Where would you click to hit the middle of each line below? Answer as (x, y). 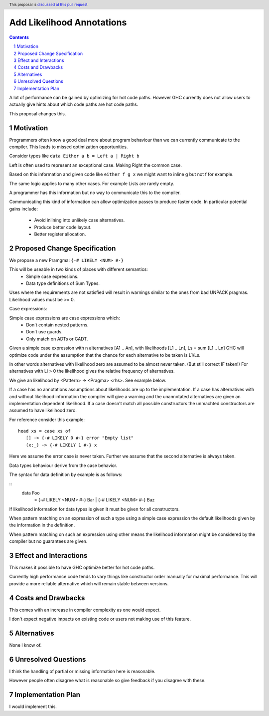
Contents (19, 37)
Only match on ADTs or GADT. (57, 339)
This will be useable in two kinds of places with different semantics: (78, 269)
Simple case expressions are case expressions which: (65, 318)
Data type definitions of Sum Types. (63, 283)
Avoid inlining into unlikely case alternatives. (79, 220)
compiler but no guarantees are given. (48, 541)
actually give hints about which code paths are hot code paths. (74, 104)
